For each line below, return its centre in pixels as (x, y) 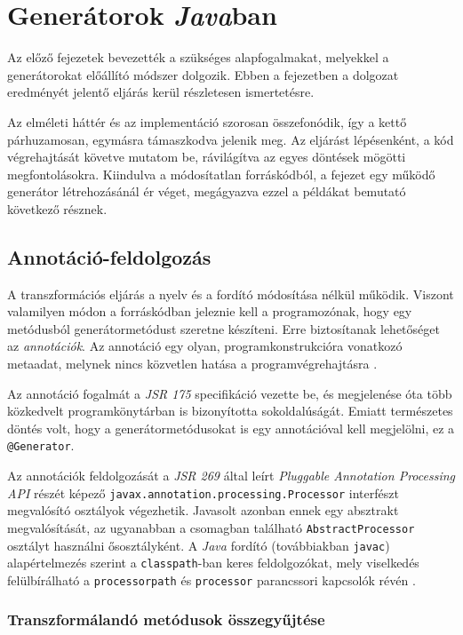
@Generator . (41, 445)
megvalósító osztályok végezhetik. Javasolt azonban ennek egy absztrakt (203, 510)
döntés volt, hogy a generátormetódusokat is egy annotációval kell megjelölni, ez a (231, 428)
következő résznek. (57, 208)
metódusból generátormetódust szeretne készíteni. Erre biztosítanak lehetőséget (224, 328)
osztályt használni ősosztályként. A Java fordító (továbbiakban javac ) (199, 545)
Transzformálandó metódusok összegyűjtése (166, 619)
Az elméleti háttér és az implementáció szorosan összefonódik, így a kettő (207, 121)
